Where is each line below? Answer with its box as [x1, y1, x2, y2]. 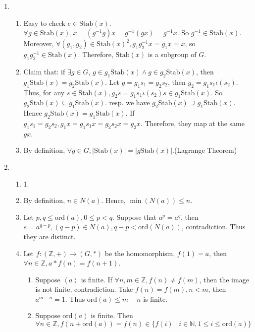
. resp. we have [105, 97, 150, 108]
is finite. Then [91, 310, 133, 321]
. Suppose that [112, 211, 157, 222]
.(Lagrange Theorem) [172, 145, 237, 155]
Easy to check [23, 17, 65, 28]
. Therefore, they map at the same [140, 118, 245, 128]
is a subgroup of [148, 49, 197, 60]
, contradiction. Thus [181, 221, 246, 232]
